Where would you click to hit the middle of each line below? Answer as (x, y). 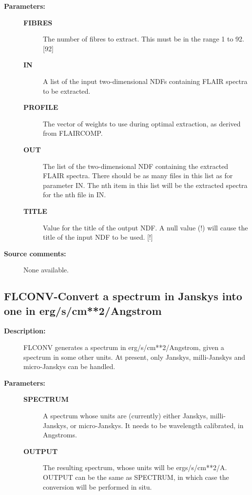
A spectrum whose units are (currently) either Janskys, (126, 416)
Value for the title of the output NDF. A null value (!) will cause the (145, 227)
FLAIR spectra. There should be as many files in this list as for (138, 175)
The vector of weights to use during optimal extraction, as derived (142, 123)
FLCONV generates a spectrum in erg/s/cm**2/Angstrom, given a (124, 347)
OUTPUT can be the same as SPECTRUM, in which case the (136, 477)
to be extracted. (67, 91)
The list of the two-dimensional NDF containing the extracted (136, 166)
